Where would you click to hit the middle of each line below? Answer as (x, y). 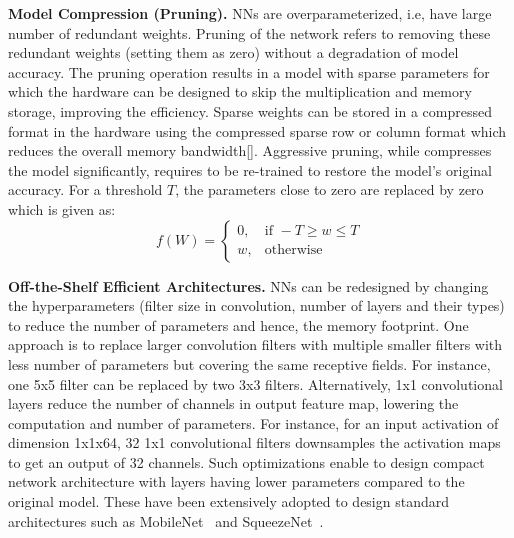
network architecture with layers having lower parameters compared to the (236, 481)
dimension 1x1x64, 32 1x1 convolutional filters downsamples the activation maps (254, 442)
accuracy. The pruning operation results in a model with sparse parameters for (249, 71)
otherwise (293, 250)
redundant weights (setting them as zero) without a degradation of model (233, 52)
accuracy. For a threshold (85, 189)
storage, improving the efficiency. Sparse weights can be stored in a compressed (250, 110)
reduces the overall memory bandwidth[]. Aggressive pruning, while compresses (250, 150)
